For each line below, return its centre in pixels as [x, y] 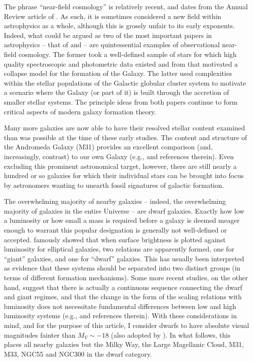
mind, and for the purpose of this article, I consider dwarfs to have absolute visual [126, 325]
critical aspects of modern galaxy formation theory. [80, 111]
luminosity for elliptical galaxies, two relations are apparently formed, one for [119, 249]
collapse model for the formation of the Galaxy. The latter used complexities [118, 73]
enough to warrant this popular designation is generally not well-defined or [116, 230]
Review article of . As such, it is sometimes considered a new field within [113, 16]
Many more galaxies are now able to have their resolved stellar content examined [125, 128]
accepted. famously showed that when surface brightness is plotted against [115, 239]
